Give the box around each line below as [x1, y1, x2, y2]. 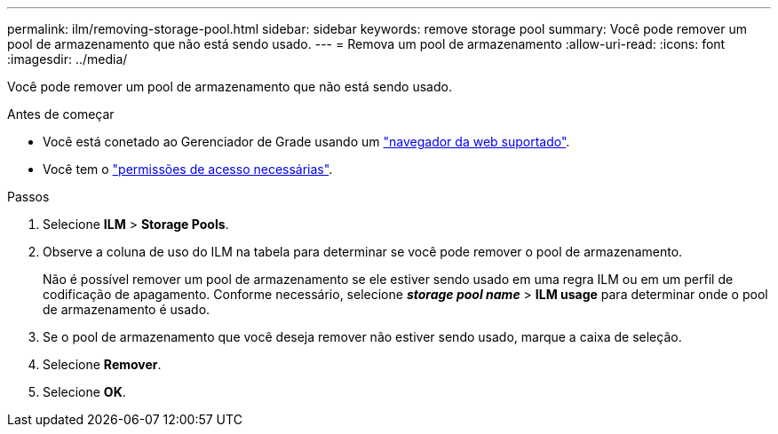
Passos [7, 189, 50, 204]
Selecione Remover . [43, 357, 162, 372]
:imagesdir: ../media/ [7, 51, 128, 67]
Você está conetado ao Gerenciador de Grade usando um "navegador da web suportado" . [43, 134, 570, 149]
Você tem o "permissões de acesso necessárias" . [43, 162, 333, 177]
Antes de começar [7, 107, 115, 122]
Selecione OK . [43, 384, 126, 399]
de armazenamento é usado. [43, 302, 210, 317]
